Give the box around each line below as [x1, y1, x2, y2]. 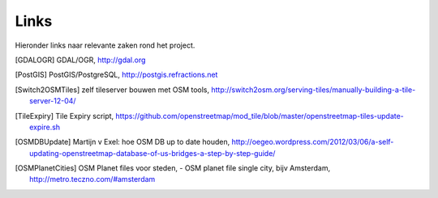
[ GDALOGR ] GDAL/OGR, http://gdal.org [15, 55, 146, 65]
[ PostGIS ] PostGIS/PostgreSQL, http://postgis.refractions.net [15, 70, 218, 80]
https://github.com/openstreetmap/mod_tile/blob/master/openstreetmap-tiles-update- [115, 111, 405, 120]
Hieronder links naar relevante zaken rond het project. [15, 40, 195, 50]
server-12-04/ [29, 96, 76, 106]
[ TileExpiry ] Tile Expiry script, [15, 111, 114, 120]
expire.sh [29, 122, 61, 132]
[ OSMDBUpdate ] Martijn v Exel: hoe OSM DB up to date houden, [15, 137, 230, 147]
